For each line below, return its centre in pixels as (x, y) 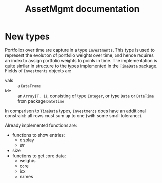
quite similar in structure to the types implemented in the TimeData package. (81, 66)
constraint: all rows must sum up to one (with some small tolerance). (74, 115)
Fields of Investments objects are (38, 71)
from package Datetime (41, 101)
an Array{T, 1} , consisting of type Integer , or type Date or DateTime (86, 96)
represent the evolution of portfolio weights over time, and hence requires (80, 55)
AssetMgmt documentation (82, 9)
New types (27, 36)
